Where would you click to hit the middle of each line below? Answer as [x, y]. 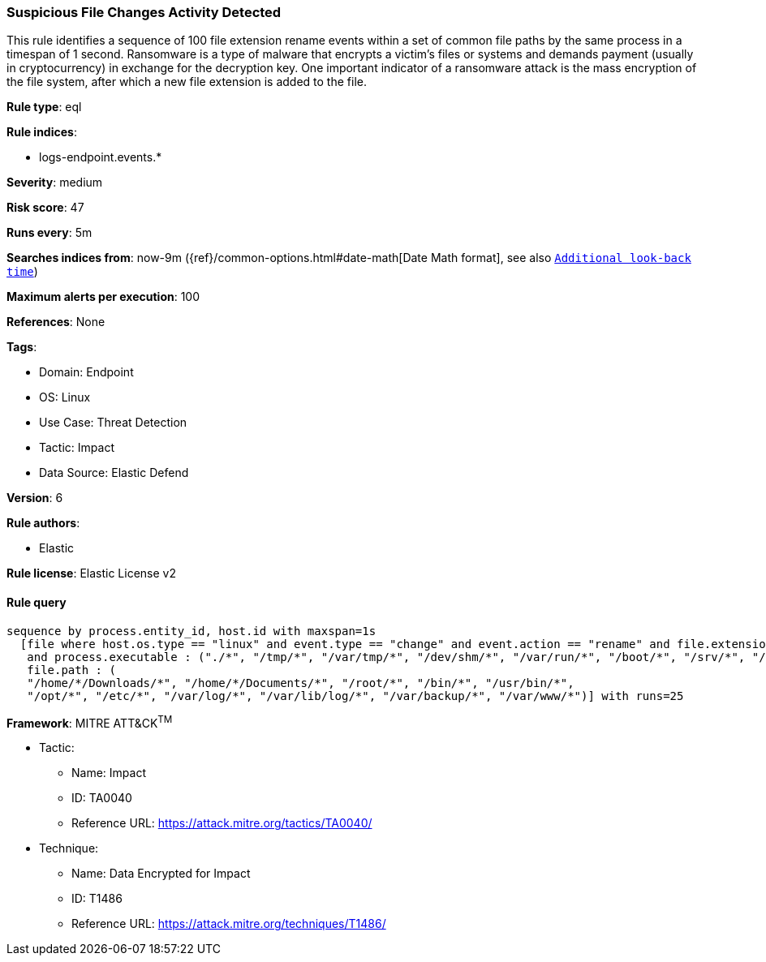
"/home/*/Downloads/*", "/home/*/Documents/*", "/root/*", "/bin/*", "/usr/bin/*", [301, 683]
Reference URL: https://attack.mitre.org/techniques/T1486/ [229, 924]
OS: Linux [65, 397]
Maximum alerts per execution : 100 [103, 297]
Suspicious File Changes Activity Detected [144, 12]
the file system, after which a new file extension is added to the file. [187, 82]
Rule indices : [42, 132]
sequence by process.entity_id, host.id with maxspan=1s [191, 631]
